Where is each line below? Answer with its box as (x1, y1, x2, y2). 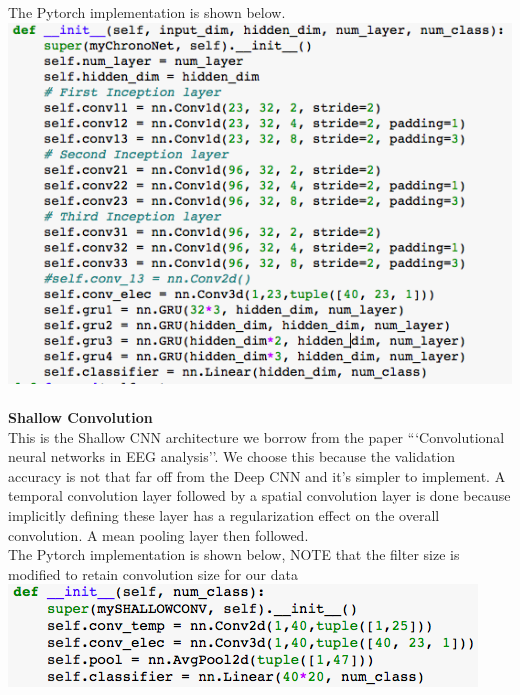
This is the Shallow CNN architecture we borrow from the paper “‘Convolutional (8, 426, 505, 447)
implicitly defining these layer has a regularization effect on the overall (8, 505, 440, 526)
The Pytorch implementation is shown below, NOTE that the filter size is (8, 544, 460, 565)
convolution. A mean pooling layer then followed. (8, 524, 309, 545)
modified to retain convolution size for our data (8, 563, 298, 584)
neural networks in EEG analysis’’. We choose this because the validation (8, 446, 456, 467)
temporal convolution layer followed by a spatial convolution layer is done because (8, 485, 511, 506)
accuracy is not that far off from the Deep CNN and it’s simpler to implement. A (8, 465, 506, 486)
